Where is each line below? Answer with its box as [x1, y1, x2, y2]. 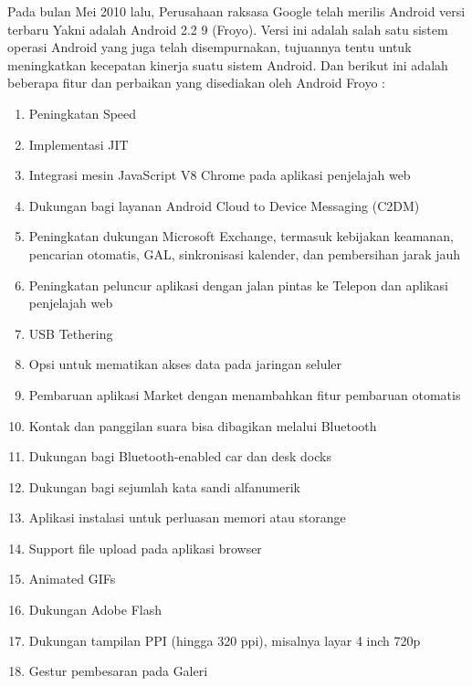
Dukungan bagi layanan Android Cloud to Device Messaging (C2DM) [28, 195, 420, 215]
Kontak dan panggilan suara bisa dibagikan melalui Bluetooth [28, 416, 377, 435]
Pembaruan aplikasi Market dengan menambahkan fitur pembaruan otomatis [28, 385, 461, 404]
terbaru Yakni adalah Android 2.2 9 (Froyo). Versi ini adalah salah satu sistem [7, 19, 448, 38]
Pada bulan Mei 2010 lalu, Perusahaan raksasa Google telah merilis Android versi [7, 2, 466, 20]
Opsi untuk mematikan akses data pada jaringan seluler [28, 354, 342, 374]
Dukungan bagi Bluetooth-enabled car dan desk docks [28, 447, 331, 466]
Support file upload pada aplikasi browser [28, 538, 262, 557]
